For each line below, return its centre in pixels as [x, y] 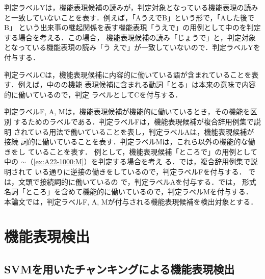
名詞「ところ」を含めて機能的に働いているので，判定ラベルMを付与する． [128, 192]
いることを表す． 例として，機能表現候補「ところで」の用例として [146, 151]
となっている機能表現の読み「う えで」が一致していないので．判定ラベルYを [132, 47]
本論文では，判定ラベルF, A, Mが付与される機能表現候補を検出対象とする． [131, 201]
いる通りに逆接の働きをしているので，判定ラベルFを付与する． [140, 171]
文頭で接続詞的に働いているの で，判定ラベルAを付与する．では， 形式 [137, 181]
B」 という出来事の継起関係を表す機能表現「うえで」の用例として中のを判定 [132, 27]
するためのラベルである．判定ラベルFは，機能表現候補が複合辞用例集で [134, 121]
